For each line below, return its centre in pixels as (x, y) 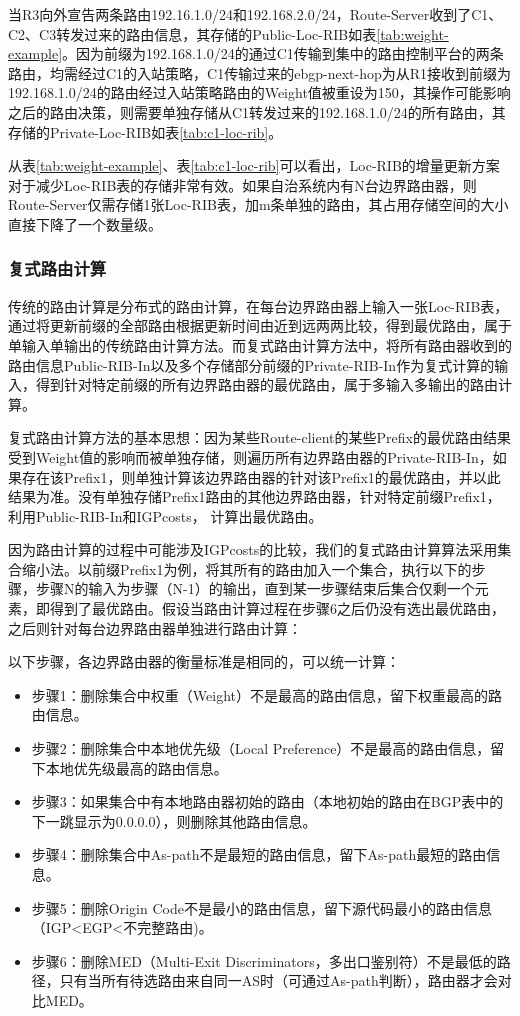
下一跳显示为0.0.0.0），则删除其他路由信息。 (174, 820)
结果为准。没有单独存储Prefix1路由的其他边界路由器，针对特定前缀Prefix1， (254, 496)
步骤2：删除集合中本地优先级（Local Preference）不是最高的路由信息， (261, 748)
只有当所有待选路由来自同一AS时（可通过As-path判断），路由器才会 (278, 980)
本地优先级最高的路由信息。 (136, 767)
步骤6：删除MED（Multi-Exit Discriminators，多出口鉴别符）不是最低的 (264, 960)
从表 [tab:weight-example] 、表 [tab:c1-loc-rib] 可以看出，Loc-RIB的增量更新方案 (254, 165)
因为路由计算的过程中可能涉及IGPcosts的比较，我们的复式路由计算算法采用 (253, 549)
